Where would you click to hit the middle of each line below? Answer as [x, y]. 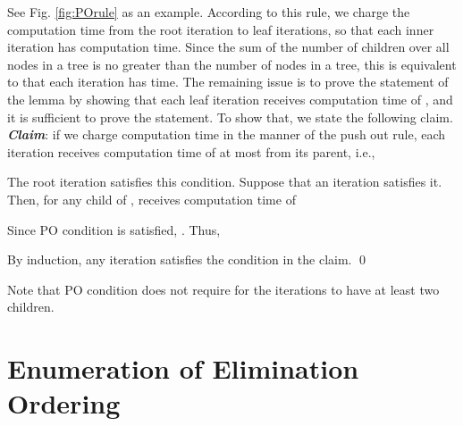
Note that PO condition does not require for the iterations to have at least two [223, 289]
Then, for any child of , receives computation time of [152, 199]
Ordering [64, 403]
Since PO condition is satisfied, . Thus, [114, 229]
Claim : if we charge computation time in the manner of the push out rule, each [227, 134]
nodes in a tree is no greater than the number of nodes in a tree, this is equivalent [232, 64]
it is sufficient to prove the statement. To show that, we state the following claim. [230, 117]
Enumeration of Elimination [183, 368]
